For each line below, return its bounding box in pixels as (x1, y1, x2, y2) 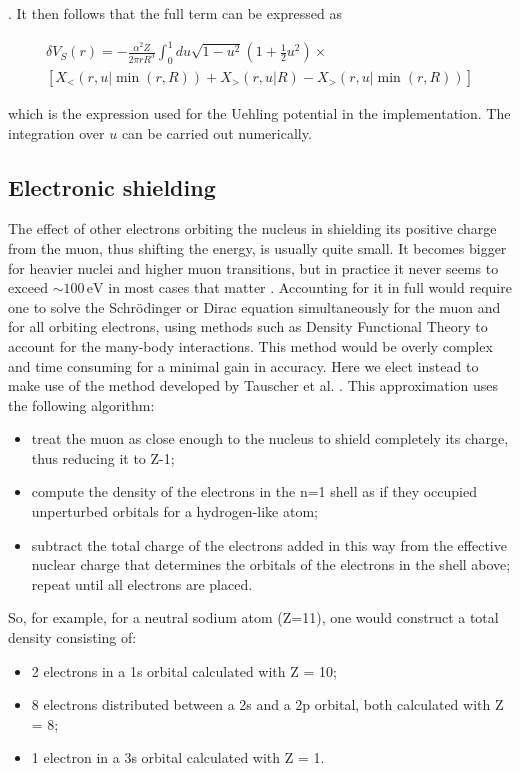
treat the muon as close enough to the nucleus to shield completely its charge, (31, 428, 509, 449)
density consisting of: (8, 627, 137, 648)
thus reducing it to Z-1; (31, 447, 175, 468)
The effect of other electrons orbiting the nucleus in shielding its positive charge (8, 218, 497, 239)
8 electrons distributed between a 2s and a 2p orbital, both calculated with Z (31, 694, 504, 715)
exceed (8, 277, 49, 298)
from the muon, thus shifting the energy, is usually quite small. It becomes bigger (8, 237, 507, 258)
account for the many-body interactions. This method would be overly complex (8, 335, 493, 356)
